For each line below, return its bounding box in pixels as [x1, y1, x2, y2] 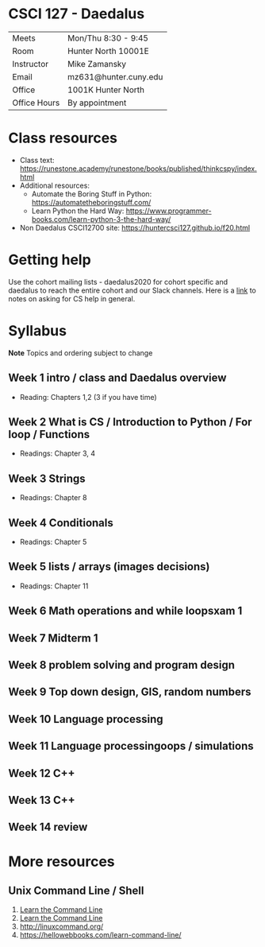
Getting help [8, 251, 91, 269]
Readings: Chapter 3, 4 [19, 448, 96, 458]
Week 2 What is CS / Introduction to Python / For [8, 415, 252, 429]
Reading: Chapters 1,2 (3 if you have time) [19, 392, 157, 402]
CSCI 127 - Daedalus [8, 5, 145, 23]
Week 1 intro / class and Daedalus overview [8, 371, 227, 385]
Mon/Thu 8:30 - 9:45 [67, 33, 149, 44]
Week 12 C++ [8, 767, 75, 780]
